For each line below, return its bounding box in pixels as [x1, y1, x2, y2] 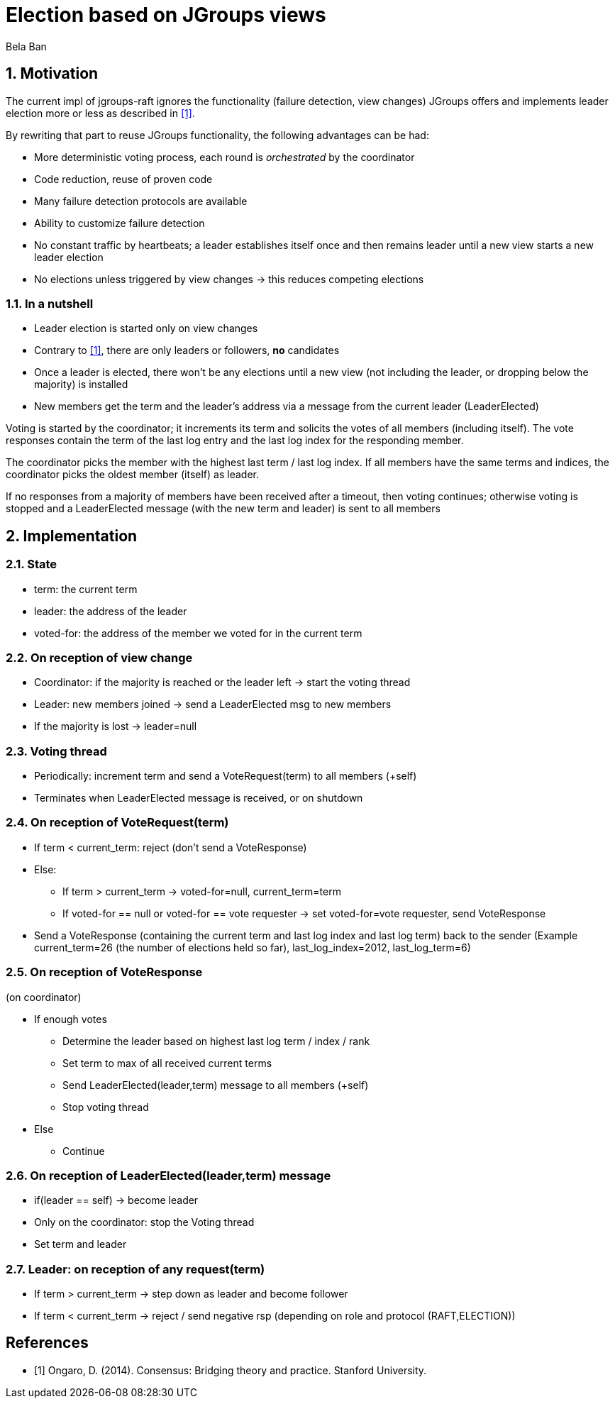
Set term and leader [34, 1238, 127, 1251]
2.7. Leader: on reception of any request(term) [6, 1261, 265, 1276]
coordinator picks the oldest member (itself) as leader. [6, 468, 259, 481]
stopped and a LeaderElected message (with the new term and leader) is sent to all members [6, 502, 441, 515]
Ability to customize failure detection [34, 216, 205, 229]
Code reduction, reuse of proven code [34, 172, 213, 185]
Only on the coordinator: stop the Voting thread [34, 1216, 255, 1229]
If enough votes [34, 1012, 107, 1025]
